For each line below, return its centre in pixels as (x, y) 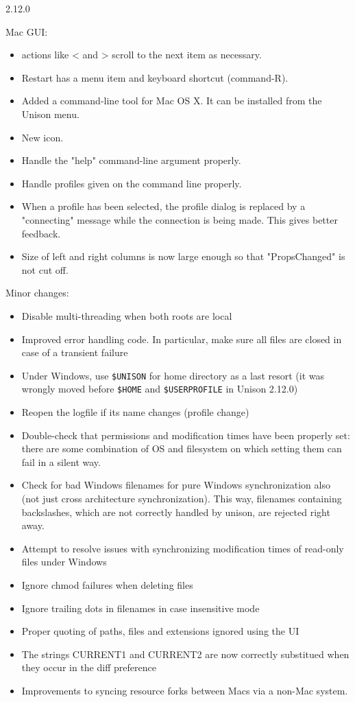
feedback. (41, 233)
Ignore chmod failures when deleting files (107, 584)
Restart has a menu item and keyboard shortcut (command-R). (155, 77)
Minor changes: (37, 293)
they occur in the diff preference (89, 667)
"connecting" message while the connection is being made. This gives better (180, 219)
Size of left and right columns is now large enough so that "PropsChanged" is (183, 256)
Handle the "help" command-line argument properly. (131, 160)
